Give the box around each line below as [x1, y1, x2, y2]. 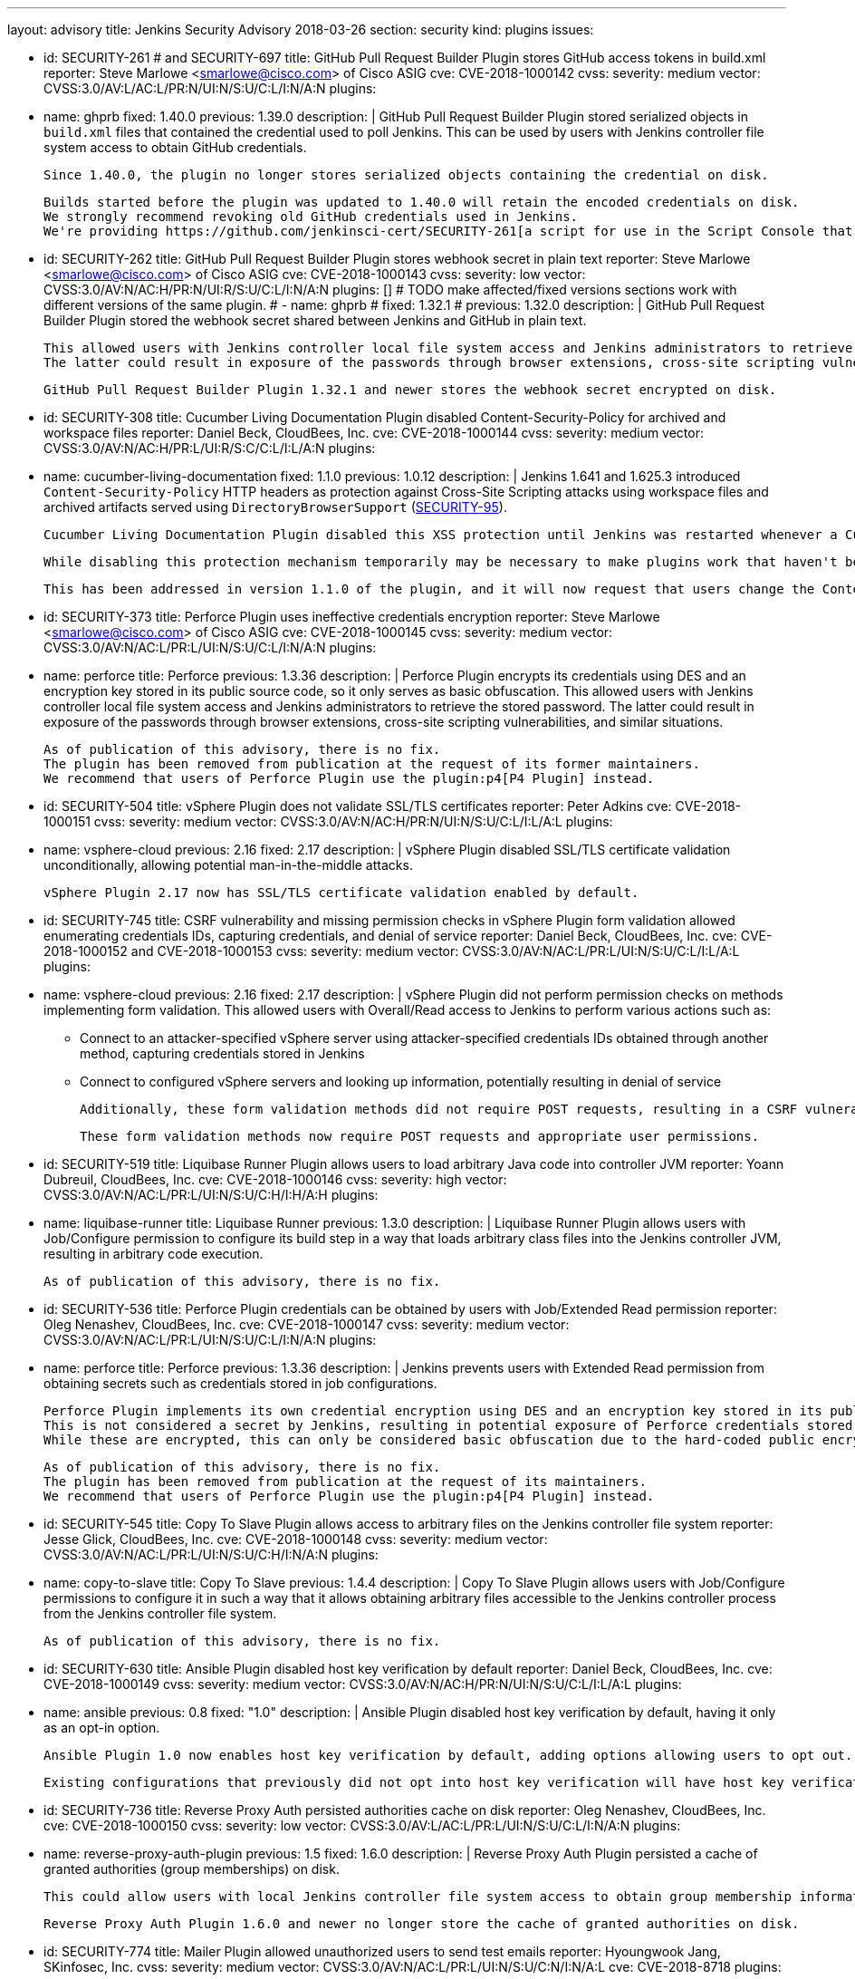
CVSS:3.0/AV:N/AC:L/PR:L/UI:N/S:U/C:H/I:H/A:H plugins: [43, 1187, 379, 1202]
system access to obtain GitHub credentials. [43, 140, 307, 155]
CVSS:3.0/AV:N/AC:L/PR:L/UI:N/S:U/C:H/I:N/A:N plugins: [43, 1547, 379, 1562]
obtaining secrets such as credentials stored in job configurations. [43, 1376, 437, 1391]
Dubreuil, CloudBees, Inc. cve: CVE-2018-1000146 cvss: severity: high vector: [43, 1172, 507, 1187]
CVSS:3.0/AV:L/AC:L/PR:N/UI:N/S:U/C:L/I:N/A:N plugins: [43, 81, 377, 96]
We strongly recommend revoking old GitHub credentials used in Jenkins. [43, 209, 579, 224]
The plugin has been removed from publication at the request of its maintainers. [43, 1474, 647, 1489]
